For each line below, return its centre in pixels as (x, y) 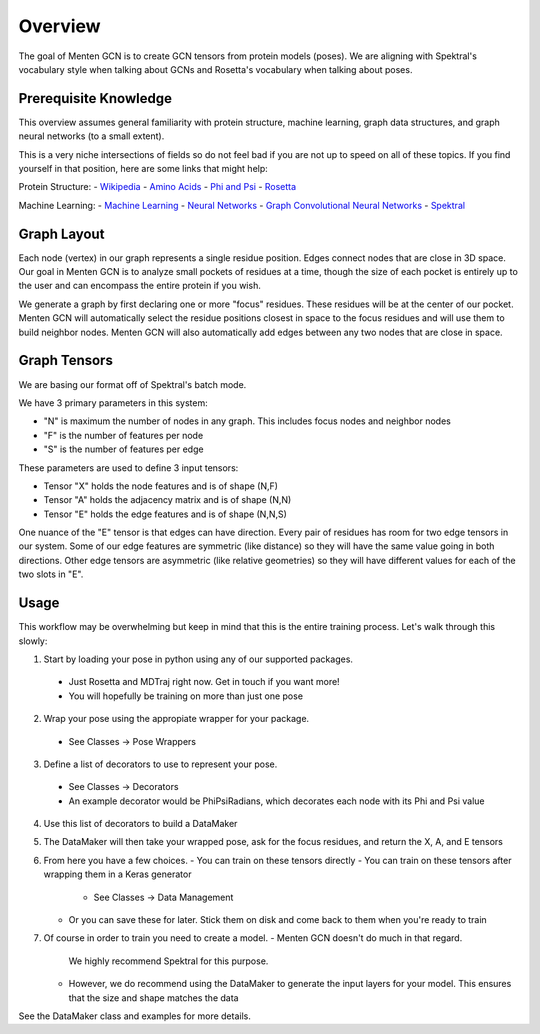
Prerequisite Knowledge (95, 98)
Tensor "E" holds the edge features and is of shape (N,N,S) (165, 514)
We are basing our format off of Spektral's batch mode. (132, 384)
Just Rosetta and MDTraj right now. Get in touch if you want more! (204, 682)
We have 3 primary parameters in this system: (113, 402)
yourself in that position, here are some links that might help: (143, 169)
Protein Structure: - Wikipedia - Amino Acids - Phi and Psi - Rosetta (157, 187)
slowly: (33, 641)
